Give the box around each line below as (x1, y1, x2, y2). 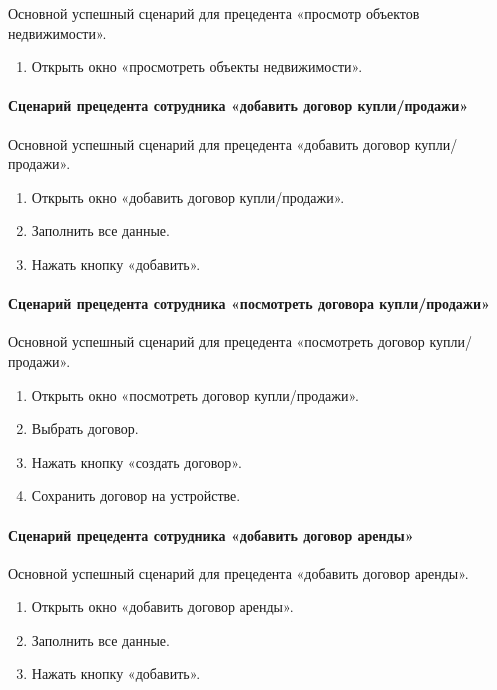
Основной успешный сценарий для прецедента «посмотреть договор (8, 331, 425, 352)
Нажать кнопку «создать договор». (31, 451, 242, 472)
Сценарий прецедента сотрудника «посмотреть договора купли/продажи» (8, 293, 490, 314)
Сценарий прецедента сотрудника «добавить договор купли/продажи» (8, 95, 469, 116)
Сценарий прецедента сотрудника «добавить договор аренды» (8, 524, 414, 545)
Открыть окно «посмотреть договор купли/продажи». (31, 384, 359, 405)
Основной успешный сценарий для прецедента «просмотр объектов (8, 3, 420, 23)
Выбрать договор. (31, 418, 139, 439)
